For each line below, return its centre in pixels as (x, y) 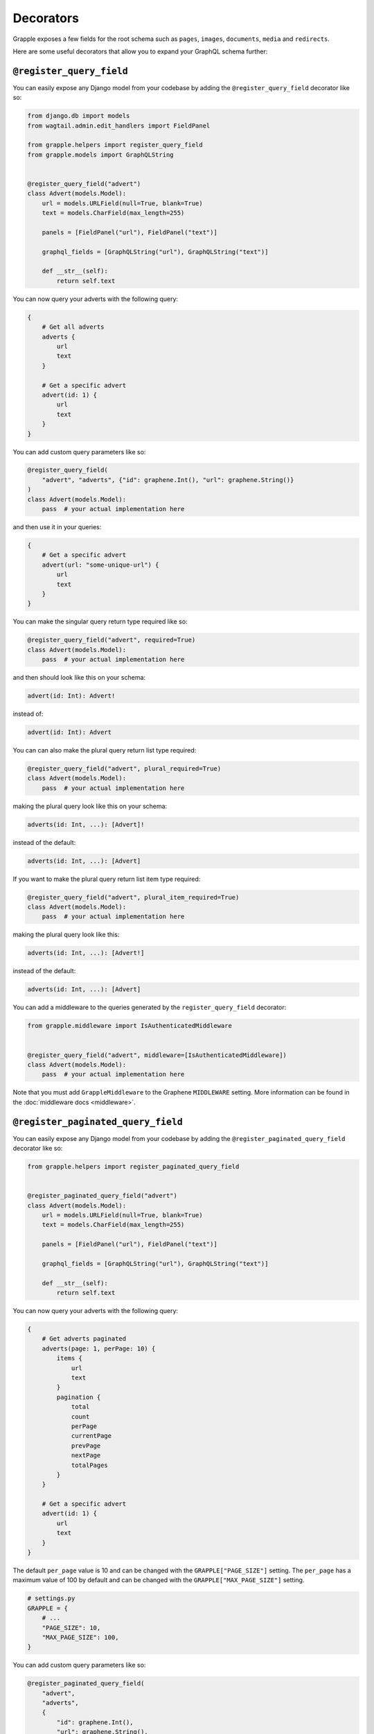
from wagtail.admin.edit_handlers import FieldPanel (119, 126)
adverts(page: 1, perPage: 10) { (99, 1348)
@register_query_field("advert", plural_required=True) (124, 769)
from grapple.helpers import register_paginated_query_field (133, 1166)
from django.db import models (79, 116)
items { (70, 1358)
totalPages (90, 1465)
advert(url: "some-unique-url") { (100, 565)
